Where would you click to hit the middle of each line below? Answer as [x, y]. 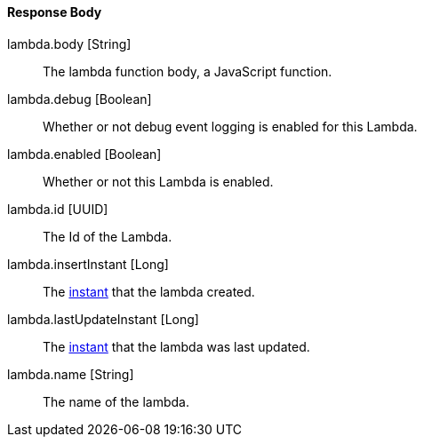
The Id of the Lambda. [108, 236]
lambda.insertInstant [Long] [88, 264]
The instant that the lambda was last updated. [176, 346]
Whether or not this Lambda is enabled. [158, 181]
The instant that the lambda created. [149, 291]
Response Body [55, 12]
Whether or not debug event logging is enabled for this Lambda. [230, 126]
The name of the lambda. [116, 401]
